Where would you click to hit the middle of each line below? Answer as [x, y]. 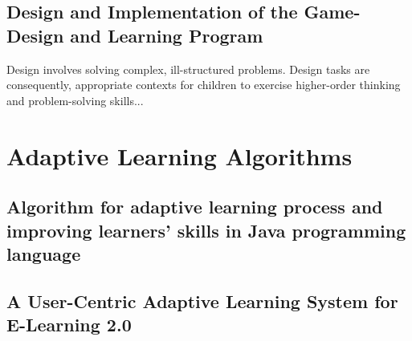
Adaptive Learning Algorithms [179, 155]
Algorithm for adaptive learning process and [195, 207]
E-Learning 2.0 [69, 325]
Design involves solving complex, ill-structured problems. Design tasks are [188, 69]
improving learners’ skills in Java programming [206, 230]
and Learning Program [167, 35]
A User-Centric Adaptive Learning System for [202, 300]
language [44, 253]
